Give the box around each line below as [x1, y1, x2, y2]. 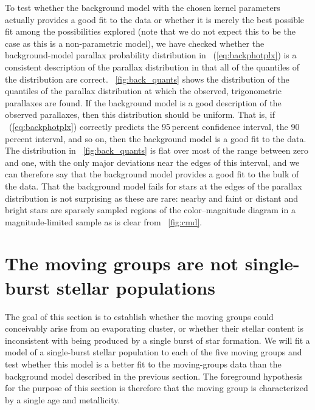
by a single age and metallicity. [5, 393, 120, 406]
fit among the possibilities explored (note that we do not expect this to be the [5, 25, 296, 38]
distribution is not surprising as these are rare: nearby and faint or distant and [5, 191, 298, 204]
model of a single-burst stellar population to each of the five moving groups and [5, 346, 302, 358]
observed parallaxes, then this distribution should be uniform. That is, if [5, 108, 275, 121]
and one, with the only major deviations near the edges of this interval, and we [5, 155, 300, 168]
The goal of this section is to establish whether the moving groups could [5, 310, 274, 323]
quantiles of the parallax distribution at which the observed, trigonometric [5, 84, 282, 97]
